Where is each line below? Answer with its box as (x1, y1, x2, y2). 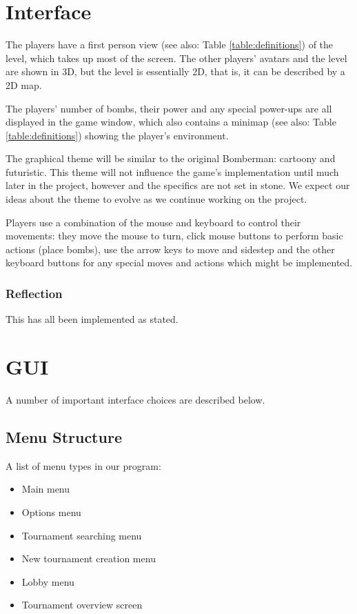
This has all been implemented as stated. (6, 312, 178, 326)
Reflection (6, 284, 63, 301)
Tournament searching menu (21, 528, 142, 542)
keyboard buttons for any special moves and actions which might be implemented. (6, 255, 353, 270)
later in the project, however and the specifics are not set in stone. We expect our (6, 178, 350, 192)
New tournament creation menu (21, 551, 156, 566)
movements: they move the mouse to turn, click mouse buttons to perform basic (6, 228, 343, 243)
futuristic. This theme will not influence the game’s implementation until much (6, 164, 339, 179)
